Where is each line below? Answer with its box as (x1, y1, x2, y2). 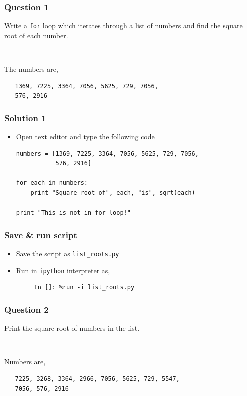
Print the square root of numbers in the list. (4, 323, 140, 333)
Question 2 (4, 303, 49, 315)
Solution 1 (4, 111, 46, 124)
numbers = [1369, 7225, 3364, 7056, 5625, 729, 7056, (16, 150, 199, 157)
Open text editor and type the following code (16, 131, 155, 142)
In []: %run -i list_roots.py (34, 284, 135, 291)
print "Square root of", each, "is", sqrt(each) (30, 189, 195, 197)
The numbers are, (4, 64, 58, 74)
